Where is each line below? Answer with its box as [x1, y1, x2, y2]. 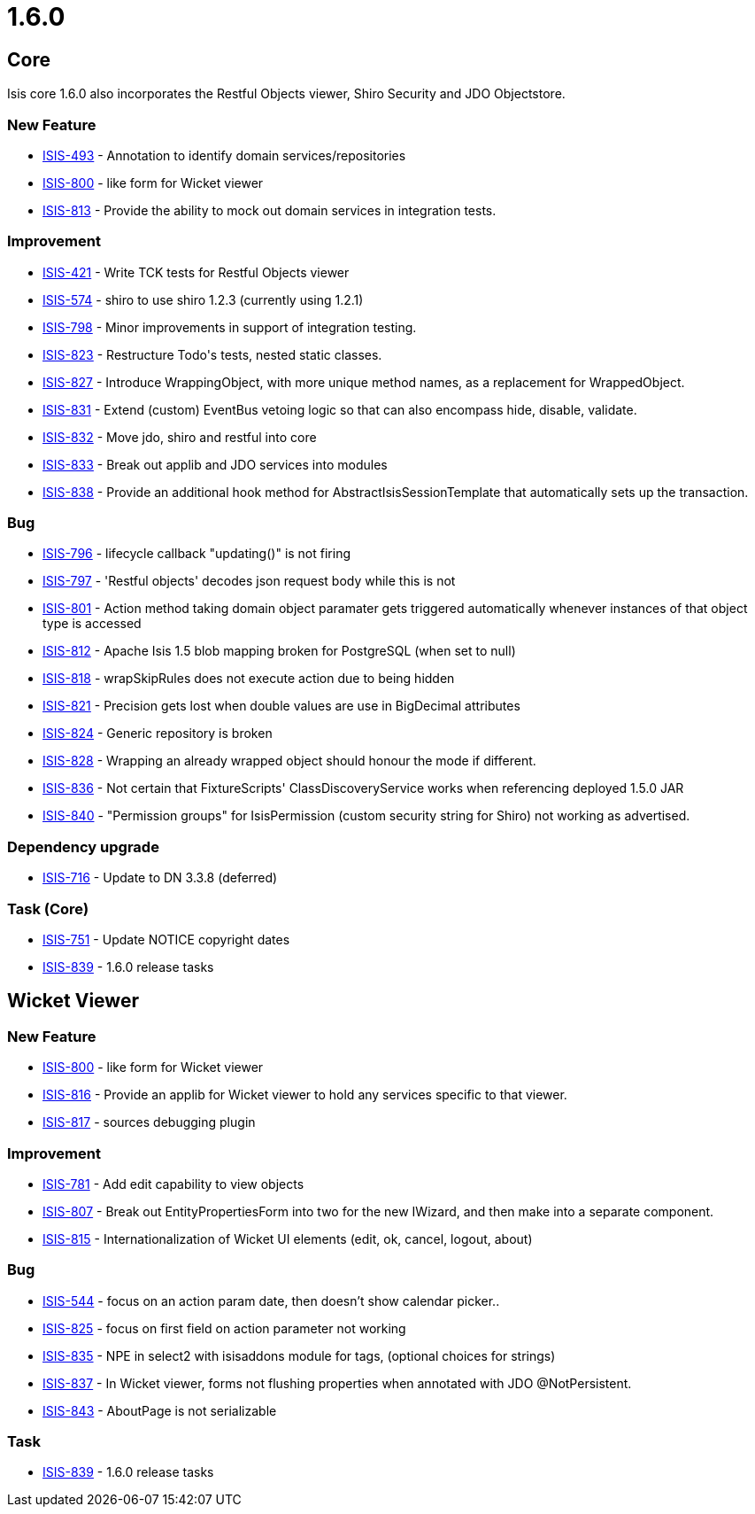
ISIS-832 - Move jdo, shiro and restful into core [42, 429, 317, 445]
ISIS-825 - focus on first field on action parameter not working [42, 1320, 406, 1336]
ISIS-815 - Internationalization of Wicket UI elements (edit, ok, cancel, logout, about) [42, 1231, 533, 1246]
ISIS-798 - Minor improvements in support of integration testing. [42, 319, 417, 335]
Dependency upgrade [7, 837, 159, 856]
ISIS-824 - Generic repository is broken [42, 726, 273, 741]
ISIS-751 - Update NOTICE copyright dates [42, 931, 290, 947]
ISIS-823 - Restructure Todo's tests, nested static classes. [42, 346, 382, 362]
